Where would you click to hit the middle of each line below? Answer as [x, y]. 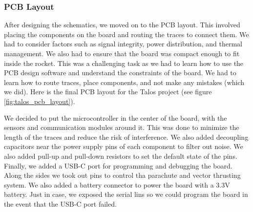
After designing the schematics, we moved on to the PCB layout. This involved [122, 25]
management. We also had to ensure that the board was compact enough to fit [122, 53]
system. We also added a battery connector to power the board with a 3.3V [117, 184]
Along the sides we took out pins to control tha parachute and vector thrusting [122, 175]
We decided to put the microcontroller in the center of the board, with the [116, 117]
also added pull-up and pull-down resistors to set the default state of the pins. [121, 156]
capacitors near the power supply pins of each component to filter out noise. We [124, 146]
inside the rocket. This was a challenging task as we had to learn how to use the [124, 63]
